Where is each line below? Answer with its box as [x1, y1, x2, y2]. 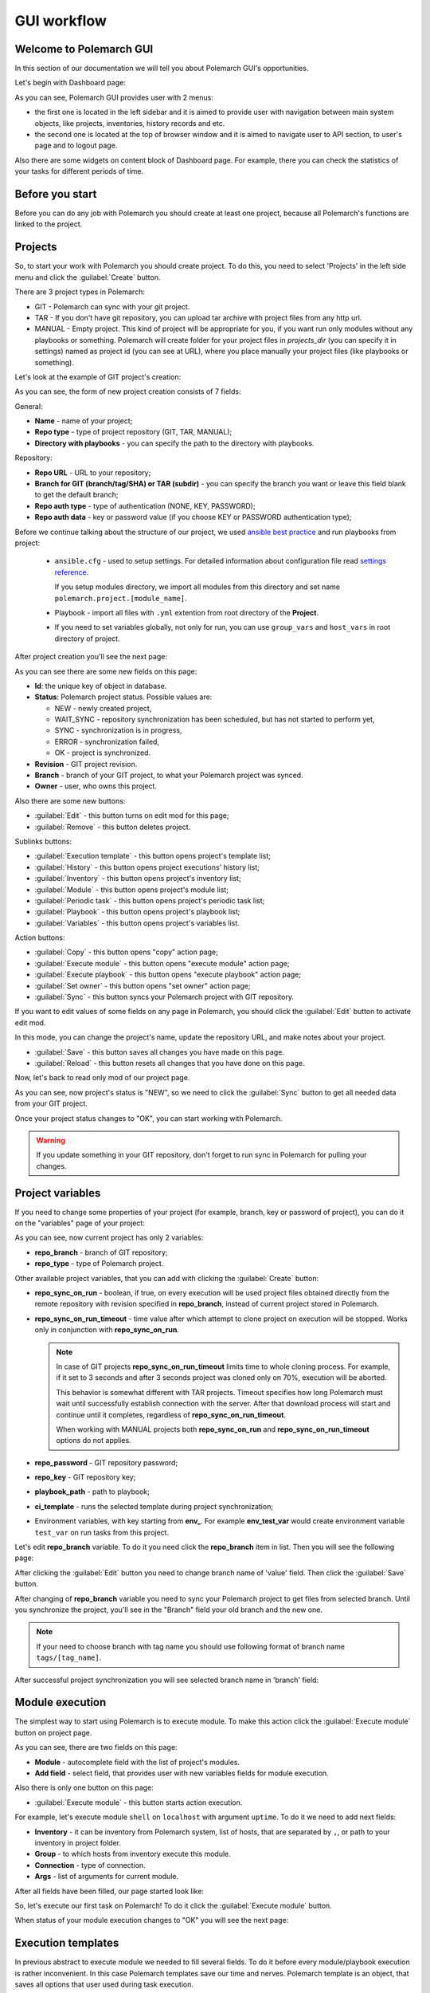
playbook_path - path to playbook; [34, 1487, 150, 1496]
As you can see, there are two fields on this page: [14, 1743, 178, 1752]
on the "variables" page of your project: [14, 1218, 145, 1228]
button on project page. [14, 1728, 92, 1737]
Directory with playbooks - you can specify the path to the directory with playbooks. [34, 438, 315, 448]
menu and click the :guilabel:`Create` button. [14, 272, 161, 282]
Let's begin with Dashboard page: [14, 78, 127, 88]
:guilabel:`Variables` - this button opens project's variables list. [34, 918, 240, 928]
